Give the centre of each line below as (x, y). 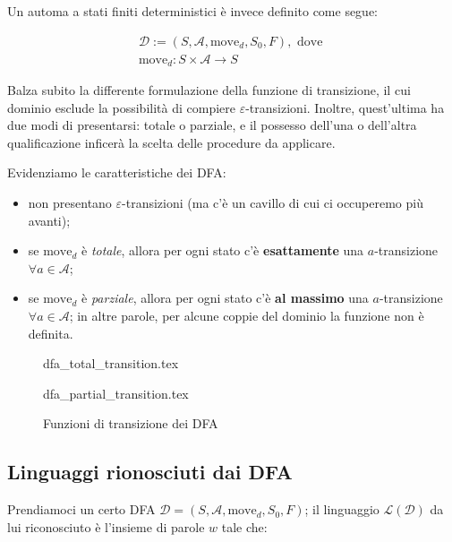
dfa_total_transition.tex (111, 363)
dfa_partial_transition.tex (116, 393)
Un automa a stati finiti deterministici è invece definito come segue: (193, 11)
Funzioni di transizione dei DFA (131, 423)
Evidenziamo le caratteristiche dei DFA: (117, 172)
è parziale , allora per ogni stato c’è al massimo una (225, 298)
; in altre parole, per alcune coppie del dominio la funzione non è (247, 316)
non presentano (70, 203)
